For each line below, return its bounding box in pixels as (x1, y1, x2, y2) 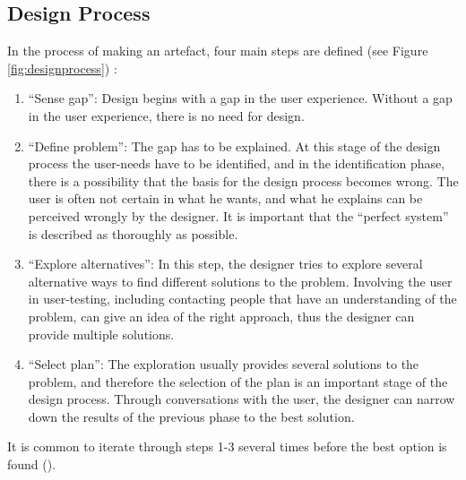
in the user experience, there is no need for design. (28, 106, 305, 124)
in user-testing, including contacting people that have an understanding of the (28, 289, 457, 308)
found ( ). (7, 455, 56, 474)
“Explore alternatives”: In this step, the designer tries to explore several (28, 254, 423, 273)
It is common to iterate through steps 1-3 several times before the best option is (7, 437, 447, 456)
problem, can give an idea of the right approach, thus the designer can (28, 306, 415, 325)
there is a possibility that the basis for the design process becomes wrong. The (28, 171, 459, 190)
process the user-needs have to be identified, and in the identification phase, (28, 154, 445, 173)
